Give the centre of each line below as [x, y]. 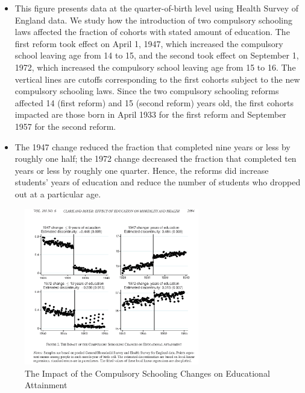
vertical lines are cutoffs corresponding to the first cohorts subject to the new [157, 79]
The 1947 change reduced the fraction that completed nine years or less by [152, 146]
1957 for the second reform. [65, 126]
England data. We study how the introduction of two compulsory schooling [154, 20]
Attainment [46, 385]
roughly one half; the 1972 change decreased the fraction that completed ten [156, 158]
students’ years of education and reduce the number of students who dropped [158, 182]
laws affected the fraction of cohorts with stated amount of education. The [152, 32]
